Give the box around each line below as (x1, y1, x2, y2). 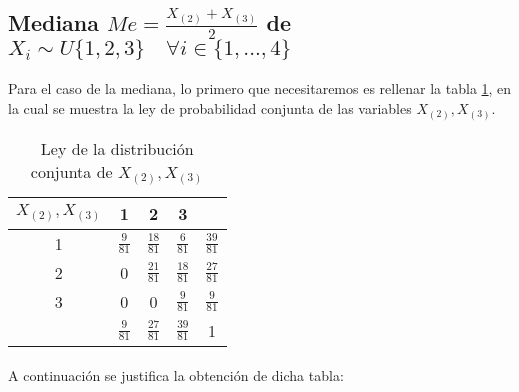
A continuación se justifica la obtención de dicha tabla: (8, 365, 344, 386)
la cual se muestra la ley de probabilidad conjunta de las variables (8, 97, 412, 118)
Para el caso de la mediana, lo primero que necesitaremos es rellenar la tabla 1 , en (8, 78, 512, 99)
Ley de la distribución (40, 136, 194, 160)
